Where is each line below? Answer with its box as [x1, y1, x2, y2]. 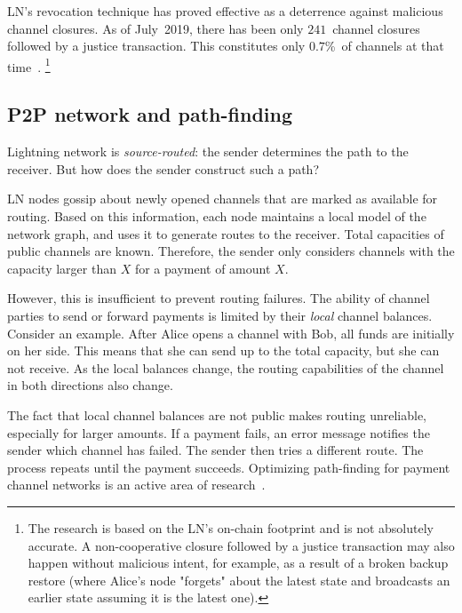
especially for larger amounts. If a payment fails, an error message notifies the [7, 423, 430, 442]
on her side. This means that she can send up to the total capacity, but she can [7, 341, 440, 360]
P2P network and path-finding [7, 100, 293, 128]
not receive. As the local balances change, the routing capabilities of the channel [7, 358, 444, 377]
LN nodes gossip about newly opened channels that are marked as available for [7, 189, 438, 208]
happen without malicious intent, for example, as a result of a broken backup [28, 553, 449, 572]
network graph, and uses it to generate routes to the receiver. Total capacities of [7, 224, 444, 243]
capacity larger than [7, 259, 116, 277]
